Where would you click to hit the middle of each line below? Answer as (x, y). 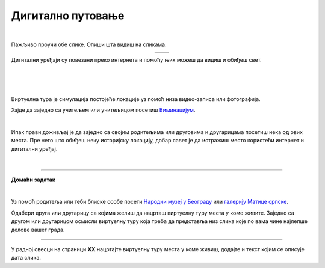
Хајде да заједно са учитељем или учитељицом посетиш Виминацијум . (103, 110)
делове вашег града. (38, 230)
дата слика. (26, 258)
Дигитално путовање (68, 16)
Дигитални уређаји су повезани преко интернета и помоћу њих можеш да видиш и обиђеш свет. (136, 60)
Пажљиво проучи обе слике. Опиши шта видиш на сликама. (89, 44)
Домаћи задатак (33, 180)
